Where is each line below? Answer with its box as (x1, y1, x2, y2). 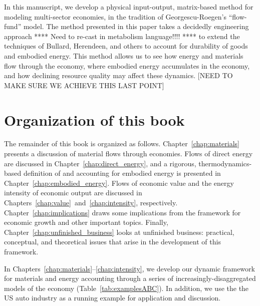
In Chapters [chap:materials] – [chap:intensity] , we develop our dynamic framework (4, 263, 255, 273)
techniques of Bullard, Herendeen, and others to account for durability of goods (4, 41, 248, 51)
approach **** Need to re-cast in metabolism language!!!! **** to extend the (4, 31, 240, 41)
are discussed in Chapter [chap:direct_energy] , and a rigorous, (4, 158, 196, 168)
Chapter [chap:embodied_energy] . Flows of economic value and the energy (4, 177, 234, 188)
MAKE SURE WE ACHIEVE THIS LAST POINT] (4, 80, 164, 90)
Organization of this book (4, 109, 185, 130)
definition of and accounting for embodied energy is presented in (23, 168, 221, 178)
